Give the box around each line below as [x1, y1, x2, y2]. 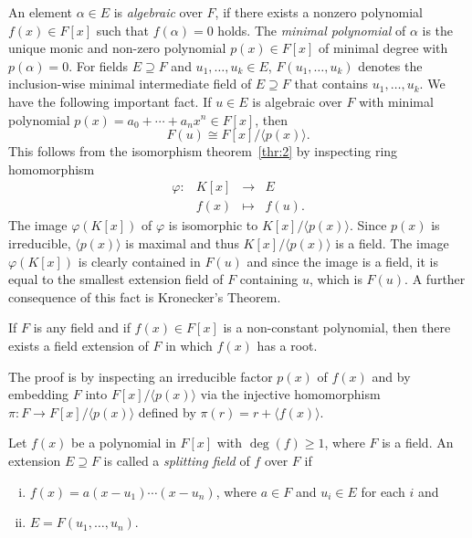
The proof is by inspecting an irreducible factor [8, 366, 273, 385]
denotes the [358, 56, 423, 75]
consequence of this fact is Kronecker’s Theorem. [8, 287, 281, 306]
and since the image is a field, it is [246, 251, 439, 270]
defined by [138, 402, 196, 421]
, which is [309, 269, 362, 289]
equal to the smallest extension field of [8, 269, 224, 289]
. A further [404, 269, 466, 289]
